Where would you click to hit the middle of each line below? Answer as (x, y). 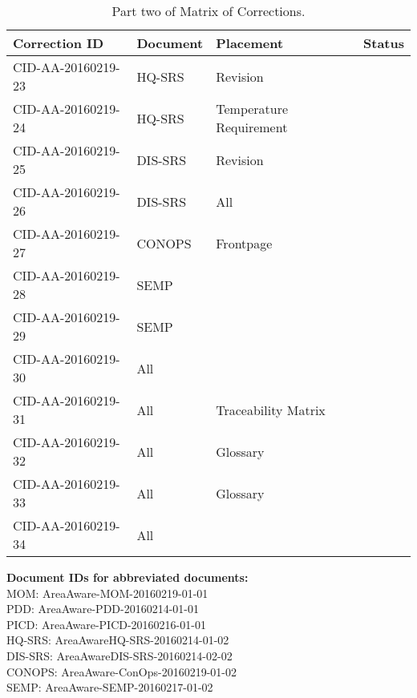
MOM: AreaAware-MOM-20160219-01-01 (107, 593)
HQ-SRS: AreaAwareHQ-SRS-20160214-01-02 (118, 640)
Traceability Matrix (271, 410)
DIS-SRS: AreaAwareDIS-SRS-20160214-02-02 (119, 655)
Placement (250, 43)
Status (384, 43)
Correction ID (59, 43)
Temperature (252, 109)
